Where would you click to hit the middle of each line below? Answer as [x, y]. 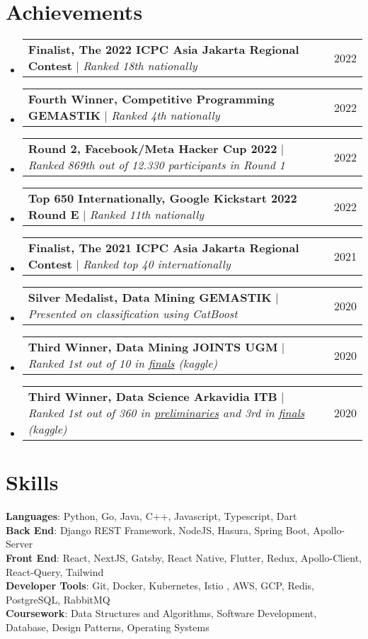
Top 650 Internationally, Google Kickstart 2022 [162, 198]
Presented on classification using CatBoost [133, 314]
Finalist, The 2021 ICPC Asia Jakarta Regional [163, 248]
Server [19, 544]
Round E [53, 215]
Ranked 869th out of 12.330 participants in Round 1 [156, 165]
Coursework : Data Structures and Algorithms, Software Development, [161, 613]
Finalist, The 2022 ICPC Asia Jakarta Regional [163, 50]
